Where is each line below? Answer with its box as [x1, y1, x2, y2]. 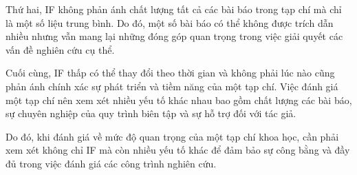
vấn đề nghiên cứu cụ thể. [6, 42, 115, 56]
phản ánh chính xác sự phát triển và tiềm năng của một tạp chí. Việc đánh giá [6, 79, 338, 93]
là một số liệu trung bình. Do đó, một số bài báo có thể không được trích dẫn [6, 15, 334, 30]
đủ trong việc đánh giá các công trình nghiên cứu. [6, 156, 217, 170]
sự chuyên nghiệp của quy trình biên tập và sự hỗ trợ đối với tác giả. [6, 106, 296, 121]
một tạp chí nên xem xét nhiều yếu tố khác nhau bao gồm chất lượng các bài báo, [6, 92, 352, 107]
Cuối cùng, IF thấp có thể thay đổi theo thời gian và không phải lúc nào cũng [6, 65, 335, 80]
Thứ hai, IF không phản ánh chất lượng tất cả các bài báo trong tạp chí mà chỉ [6, 2, 342, 16]
